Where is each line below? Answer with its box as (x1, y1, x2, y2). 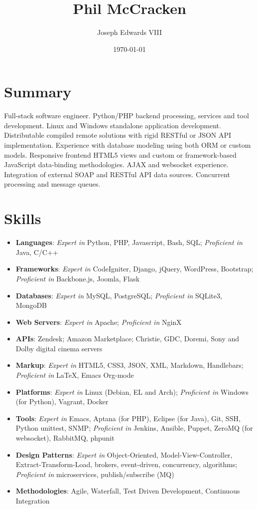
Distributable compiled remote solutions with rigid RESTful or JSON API (4, 130, 232, 140)
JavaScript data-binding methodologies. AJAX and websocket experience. (4, 159, 229, 170)
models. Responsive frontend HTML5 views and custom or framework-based (4, 149, 237, 160)
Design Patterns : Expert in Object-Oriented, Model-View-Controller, (15, 449, 233, 460)
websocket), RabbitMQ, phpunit (15, 433, 115, 443)
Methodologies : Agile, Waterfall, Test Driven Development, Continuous (15, 486, 240, 496)
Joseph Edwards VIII (97, 27, 162, 37)
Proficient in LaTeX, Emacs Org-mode (15, 370, 134, 380)
